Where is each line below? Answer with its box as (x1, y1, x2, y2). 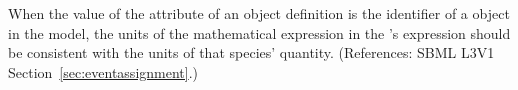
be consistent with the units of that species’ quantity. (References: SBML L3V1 (8, 42, 495, 63)
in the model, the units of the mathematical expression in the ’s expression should (8, 22, 511, 43)
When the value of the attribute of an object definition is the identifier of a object (8, 3, 510, 23)
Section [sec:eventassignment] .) (8, 61, 199, 82)
